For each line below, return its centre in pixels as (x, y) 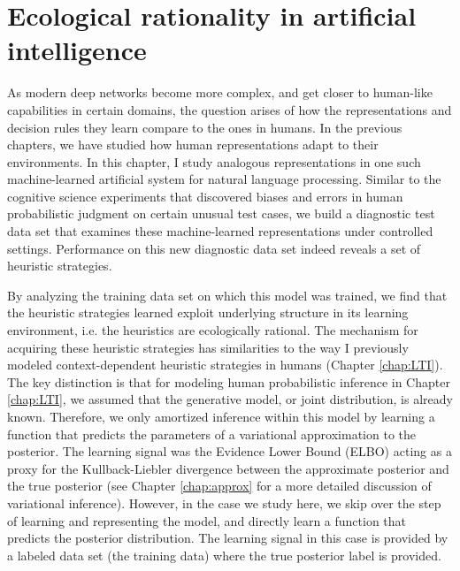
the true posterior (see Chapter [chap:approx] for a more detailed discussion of (219, 486)
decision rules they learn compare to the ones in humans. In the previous (205, 127)
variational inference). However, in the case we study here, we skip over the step (224, 502)
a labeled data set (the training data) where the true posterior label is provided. (224, 555)
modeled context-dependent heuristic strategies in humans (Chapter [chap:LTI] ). (225, 365)
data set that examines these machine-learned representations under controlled (220, 231)
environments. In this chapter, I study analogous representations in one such (214, 161)
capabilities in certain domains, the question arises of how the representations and (230, 109)
